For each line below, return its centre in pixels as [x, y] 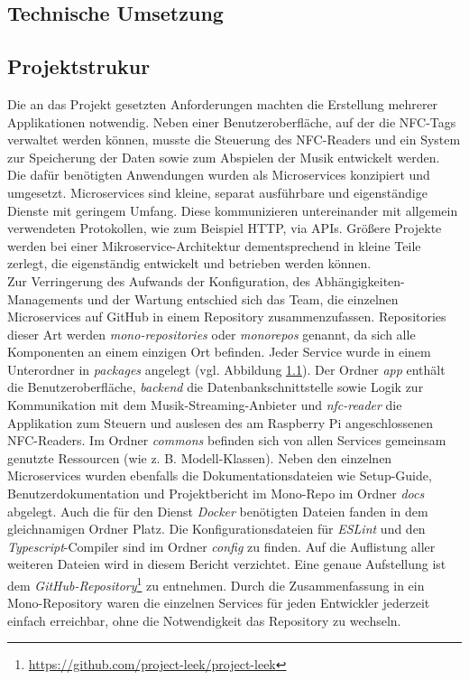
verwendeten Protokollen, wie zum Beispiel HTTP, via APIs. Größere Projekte [225, 228]
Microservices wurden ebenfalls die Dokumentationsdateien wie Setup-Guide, [220, 475]
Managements [46, 298]
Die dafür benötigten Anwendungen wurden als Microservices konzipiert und [219, 175]
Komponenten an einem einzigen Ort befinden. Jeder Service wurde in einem [219, 352]
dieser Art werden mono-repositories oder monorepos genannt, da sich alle [212, 334]
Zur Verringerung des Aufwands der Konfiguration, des [159, 280]
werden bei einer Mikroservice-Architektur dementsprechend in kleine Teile [214, 245]
